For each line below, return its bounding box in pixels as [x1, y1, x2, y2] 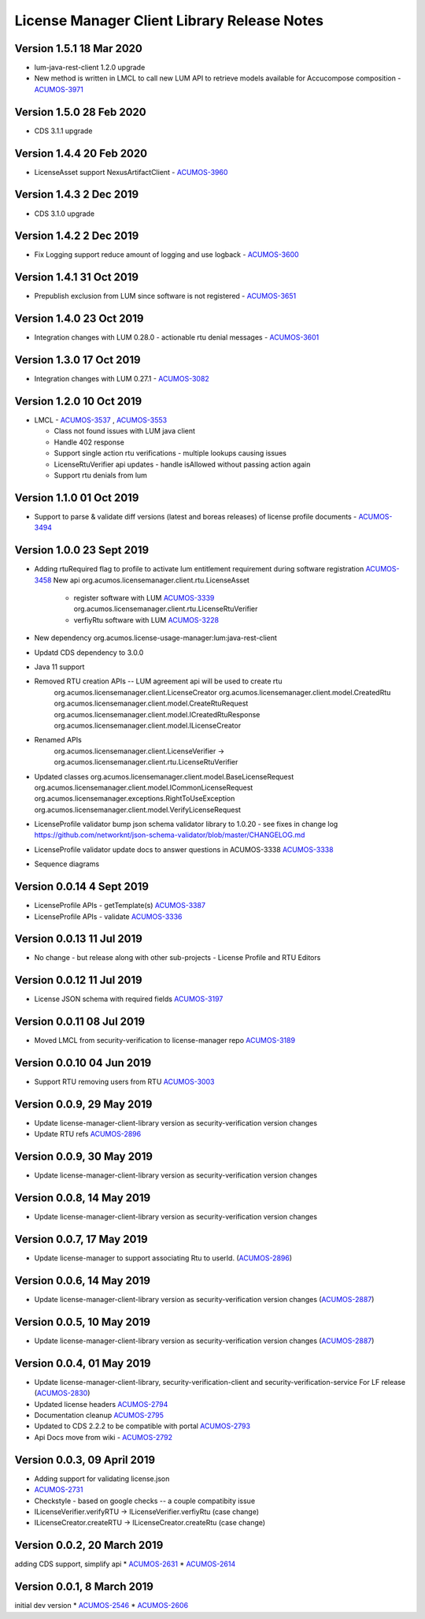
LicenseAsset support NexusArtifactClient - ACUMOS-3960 [34, 167, 228, 177]
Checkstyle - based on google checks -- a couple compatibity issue [34, 1496, 256, 1505]
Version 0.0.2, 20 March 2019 [14, 1539, 164, 1552]
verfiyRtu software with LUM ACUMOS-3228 [73, 615, 220, 624]
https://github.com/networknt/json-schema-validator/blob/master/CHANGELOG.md [34, 830, 305, 839]
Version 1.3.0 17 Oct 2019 [14, 353, 141, 367]
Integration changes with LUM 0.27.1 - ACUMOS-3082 [34, 374, 210, 384]
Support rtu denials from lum [54, 471, 147, 480]
